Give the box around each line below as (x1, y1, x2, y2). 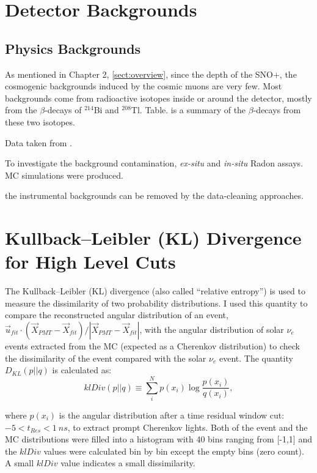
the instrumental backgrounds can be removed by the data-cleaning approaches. (5, 189, 304, 202)
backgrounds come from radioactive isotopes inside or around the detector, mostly (5, 91, 312, 104)
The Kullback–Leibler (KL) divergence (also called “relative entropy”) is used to (5, 285, 305, 297)
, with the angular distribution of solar (139, 323, 284, 336)
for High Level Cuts (5, 249, 176, 274)
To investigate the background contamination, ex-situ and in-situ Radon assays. (5, 157, 304, 169)
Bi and (93, 103, 119, 116)
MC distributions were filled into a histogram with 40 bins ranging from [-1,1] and (5, 433, 312, 445)
